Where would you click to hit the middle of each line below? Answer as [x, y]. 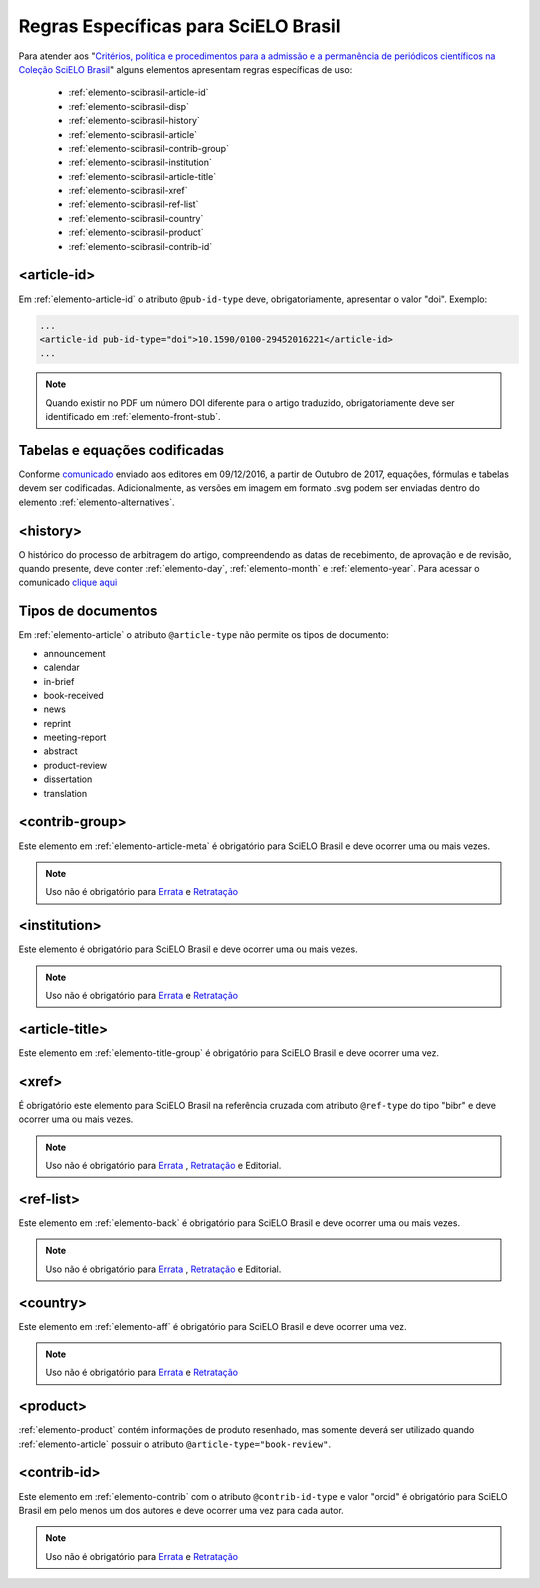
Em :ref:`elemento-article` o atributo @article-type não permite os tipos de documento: [203, 635]
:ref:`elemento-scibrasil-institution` [140, 162]
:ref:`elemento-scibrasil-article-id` [138, 92]
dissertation [68, 779]
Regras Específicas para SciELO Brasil [179, 26]
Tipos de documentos [88, 611]
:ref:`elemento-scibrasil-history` [134, 121]
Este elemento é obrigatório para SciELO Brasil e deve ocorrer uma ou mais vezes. [188, 949]
